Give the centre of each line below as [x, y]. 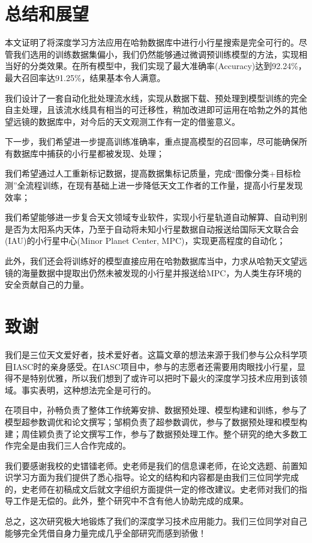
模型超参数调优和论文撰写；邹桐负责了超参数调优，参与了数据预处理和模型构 [156, 421]
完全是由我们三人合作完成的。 [72, 445]
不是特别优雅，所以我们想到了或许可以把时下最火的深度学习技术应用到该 [156, 378]
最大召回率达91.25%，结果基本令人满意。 [85, 77]
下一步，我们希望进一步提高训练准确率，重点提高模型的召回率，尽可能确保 [152, 141]
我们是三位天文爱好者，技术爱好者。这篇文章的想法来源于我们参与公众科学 [152, 354]
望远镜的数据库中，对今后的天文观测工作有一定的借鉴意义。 [122, 121]
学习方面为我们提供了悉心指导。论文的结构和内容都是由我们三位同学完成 [156, 477]
